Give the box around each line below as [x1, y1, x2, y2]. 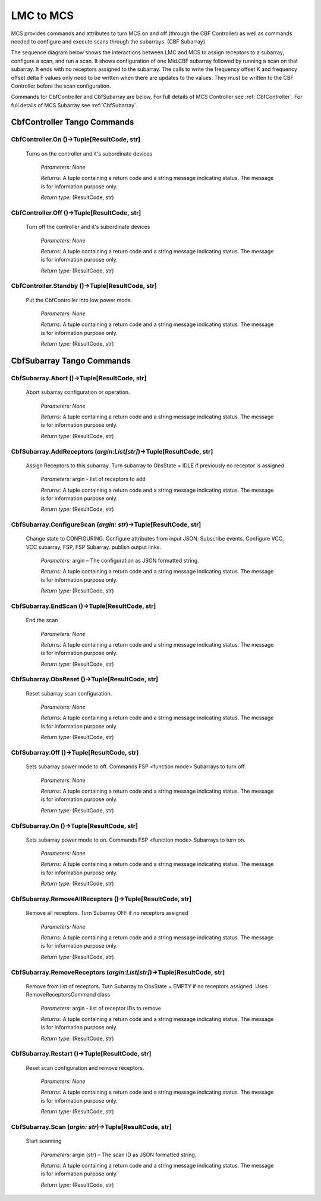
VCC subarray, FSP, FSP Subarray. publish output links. [26, 543, 162, 551]
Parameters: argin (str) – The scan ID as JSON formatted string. [40, 1151, 197, 1158]
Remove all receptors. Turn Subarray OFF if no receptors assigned [26, 910, 188, 917]
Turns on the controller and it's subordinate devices [26, 150, 153, 157]
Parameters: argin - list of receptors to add [40, 476, 146, 483]
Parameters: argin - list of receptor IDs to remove [40, 1004, 162, 1011]
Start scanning [26, 1137, 62, 1144]
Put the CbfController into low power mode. [26, 296, 133, 303]
